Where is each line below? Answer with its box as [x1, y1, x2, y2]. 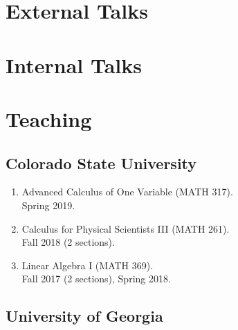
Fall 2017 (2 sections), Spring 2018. [21, 271, 171, 286]
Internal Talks [6, 50, 142, 79]
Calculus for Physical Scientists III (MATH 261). [21, 221, 230, 235]
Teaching [6, 104, 92, 133]
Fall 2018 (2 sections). [21, 235, 115, 249]
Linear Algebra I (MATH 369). [21, 258, 154, 272]
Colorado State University [6, 152, 197, 173]
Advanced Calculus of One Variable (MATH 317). [21, 184, 233, 199]
